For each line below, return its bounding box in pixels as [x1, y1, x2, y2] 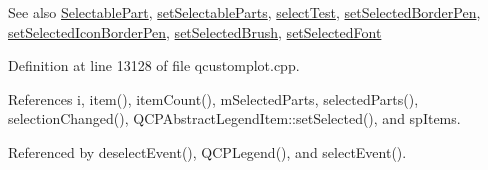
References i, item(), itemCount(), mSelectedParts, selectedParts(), [8, 88, 419, 109]
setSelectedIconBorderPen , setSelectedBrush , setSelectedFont [8, 21, 382, 42]
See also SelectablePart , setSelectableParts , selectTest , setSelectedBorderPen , [8, 2, 481, 22]
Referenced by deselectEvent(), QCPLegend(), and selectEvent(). [8, 141, 407, 162]
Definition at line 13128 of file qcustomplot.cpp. [8, 55, 300, 76]
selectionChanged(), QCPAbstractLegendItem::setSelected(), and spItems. [8, 108, 461, 129]
